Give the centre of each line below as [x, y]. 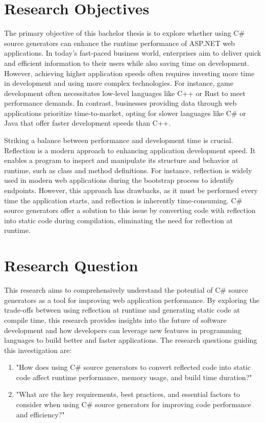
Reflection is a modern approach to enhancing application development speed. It [130, 150]
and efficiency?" [40, 414]
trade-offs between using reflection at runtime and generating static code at [122, 310]
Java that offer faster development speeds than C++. [88, 123]
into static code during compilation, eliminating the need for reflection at [118, 220]
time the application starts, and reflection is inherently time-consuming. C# [123, 200]
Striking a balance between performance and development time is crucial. [119, 140]
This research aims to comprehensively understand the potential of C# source [126, 290]
